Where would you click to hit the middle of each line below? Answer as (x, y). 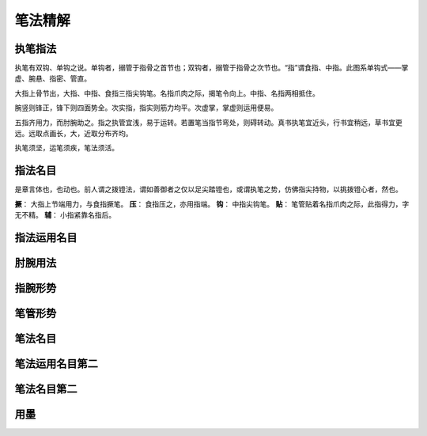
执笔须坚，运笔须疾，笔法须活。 (66, 148)
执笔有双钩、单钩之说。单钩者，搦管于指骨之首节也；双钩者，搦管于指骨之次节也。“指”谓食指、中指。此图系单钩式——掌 (212, 68)
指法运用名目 (46, 237)
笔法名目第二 (46, 389)
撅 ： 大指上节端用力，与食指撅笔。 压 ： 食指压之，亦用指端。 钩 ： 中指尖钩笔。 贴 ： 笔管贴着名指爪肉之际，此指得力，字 (212, 204)
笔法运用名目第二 (56, 364)
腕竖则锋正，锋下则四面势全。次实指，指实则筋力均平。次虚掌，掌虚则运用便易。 (146, 108)
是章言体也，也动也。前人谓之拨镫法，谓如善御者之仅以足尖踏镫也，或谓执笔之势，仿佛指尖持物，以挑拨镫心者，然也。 (208, 189)
